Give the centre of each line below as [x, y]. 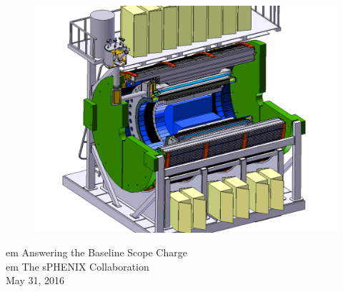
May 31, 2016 [35, 280]
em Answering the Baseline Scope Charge [96, 252]
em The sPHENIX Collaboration [78, 266]
